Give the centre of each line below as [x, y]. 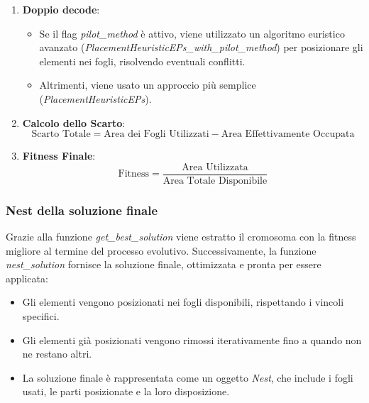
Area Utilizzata [215, 167]
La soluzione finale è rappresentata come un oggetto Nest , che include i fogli [188, 377]
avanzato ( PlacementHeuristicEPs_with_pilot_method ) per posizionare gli [201, 47]
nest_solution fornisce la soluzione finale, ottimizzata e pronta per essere [164, 264]
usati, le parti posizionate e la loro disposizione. [126, 391]
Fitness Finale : [59, 156]
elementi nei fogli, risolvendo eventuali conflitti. [142, 61]
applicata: [27, 278]
